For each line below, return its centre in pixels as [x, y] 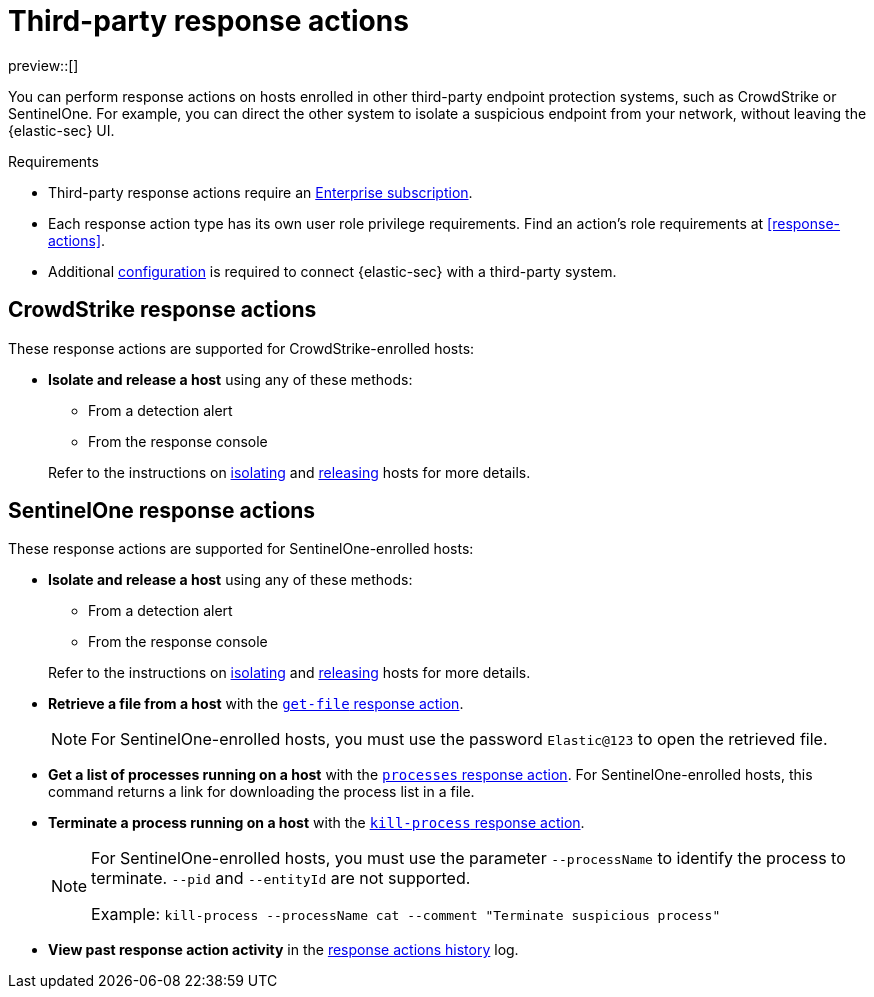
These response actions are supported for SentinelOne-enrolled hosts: [241, 549]
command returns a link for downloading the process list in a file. [261, 792]
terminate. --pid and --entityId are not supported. [281, 878]
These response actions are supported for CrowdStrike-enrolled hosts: [241, 348]
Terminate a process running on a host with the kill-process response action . [316, 823]
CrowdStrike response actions [162, 310]
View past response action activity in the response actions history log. [283, 950]
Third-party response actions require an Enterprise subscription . [260, 192]
